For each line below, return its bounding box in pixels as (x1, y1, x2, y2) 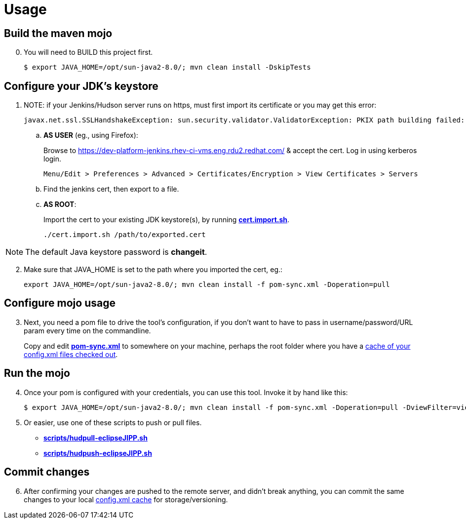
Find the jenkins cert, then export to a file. (43, 185, 179, 194)
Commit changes (4, 466, 90, 479)
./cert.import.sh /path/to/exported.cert (43, 231, 206, 239)
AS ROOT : (43, 200, 77, 209)
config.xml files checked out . (24, 350, 118, 359)
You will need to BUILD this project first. (24, 48, 153, 57)
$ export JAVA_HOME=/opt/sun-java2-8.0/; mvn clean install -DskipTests (24, 63, 311, 72)
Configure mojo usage (4, 297, 116, 310)
